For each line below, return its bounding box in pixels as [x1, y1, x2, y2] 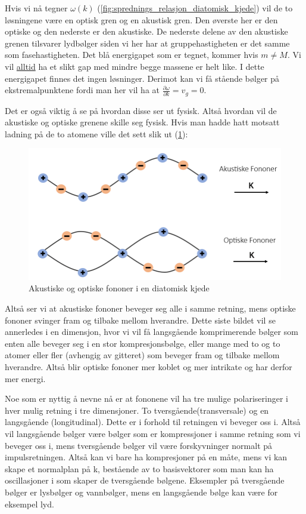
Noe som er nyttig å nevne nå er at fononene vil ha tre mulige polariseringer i [5, 392, 288, 405]
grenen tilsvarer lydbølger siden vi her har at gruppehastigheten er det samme [5, 36, 290, 49]
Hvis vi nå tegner [5, 2, 68, 14]
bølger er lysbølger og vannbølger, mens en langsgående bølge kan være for [5, 485, 278, 498]
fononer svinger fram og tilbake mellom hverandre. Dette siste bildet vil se [5, 313, 276, 326]
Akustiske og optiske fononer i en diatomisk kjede [29, 282, 210, 294]
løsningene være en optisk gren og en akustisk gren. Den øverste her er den [5, 13, 278, 26]
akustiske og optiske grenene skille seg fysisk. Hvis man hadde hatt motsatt [5, 116, 280, 128]
